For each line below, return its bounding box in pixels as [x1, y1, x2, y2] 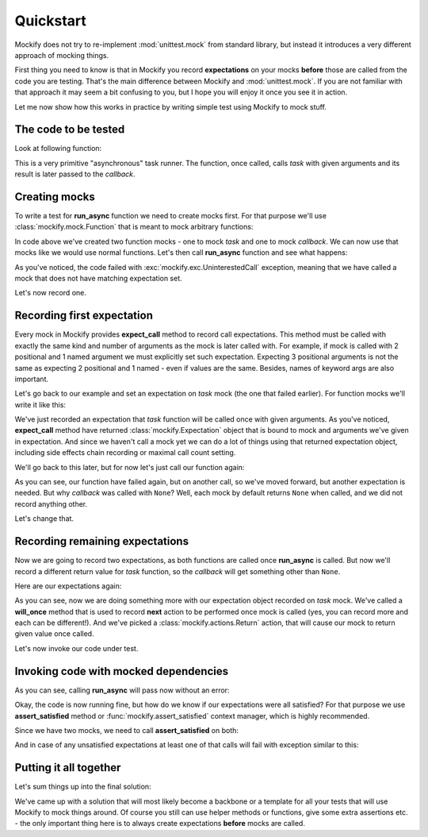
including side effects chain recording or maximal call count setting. [14, 448, 236, 457]
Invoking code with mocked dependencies [14, 664, 229, 678]
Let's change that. [14, 514, 75, 523]
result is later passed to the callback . [14, 169, 136, 179]
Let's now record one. [14, 288, 86, 298]
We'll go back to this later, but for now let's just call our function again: [14, 462, 245, 472]
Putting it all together [14, 761, 121, 774]
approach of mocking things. [14, 50, 109, 60]
